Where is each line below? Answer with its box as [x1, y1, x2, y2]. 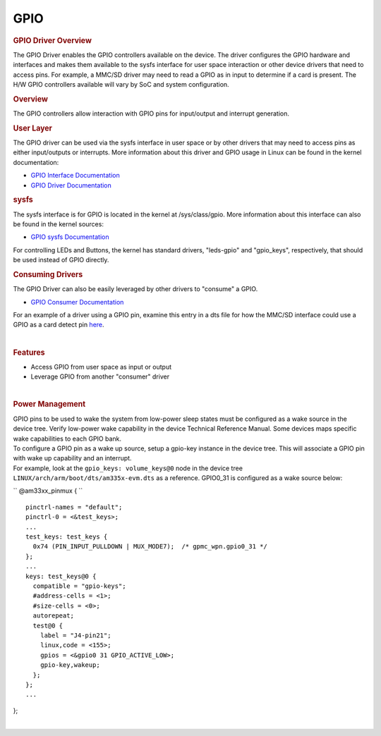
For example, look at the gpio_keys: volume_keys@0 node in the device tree [13, 464, 243, 472]
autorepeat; [32, 612, 74, 620]
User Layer [13, 123, 53, 133]
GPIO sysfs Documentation [30, 233, 109, 241]
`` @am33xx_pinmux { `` [13, 486, 83, 495]
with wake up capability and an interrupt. [13, 454, 132, 462]
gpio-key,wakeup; [40, 661, 100, 669]
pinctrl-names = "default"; [25, 503, 123, 511]
